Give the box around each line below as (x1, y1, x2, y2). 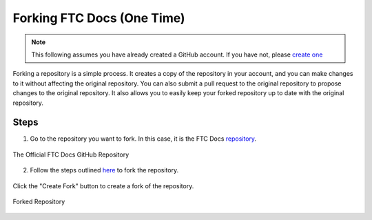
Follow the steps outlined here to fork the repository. (30, 166, 179, 174)
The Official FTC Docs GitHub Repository (12, 150, 130, 159)
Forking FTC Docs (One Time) (12, 10, 185, 26)
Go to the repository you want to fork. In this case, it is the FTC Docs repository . (30, 134, 257, 143)
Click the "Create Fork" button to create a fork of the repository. (12, 181, 194, 190)
